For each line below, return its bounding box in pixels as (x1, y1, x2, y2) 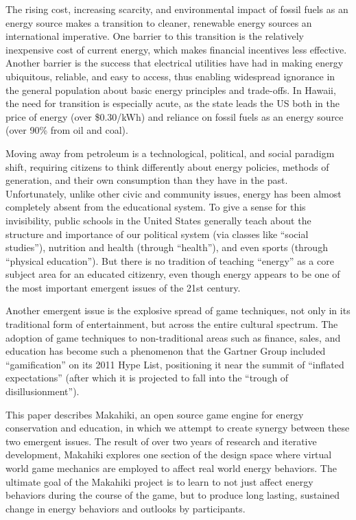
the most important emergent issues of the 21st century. (5, 280, 241, 294)
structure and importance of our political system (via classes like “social (5, 226, 309, 241)
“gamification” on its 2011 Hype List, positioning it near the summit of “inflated (5, 357, 344, 371)
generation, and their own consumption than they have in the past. (5, 173, 288, 187)
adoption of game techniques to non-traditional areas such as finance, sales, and (5, 330, 341, 344)
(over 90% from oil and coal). (5, 123, 128, 137)
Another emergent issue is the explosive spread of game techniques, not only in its (5, 303, 351, 318)
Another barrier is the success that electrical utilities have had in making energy (5, 56, 344, 70)
